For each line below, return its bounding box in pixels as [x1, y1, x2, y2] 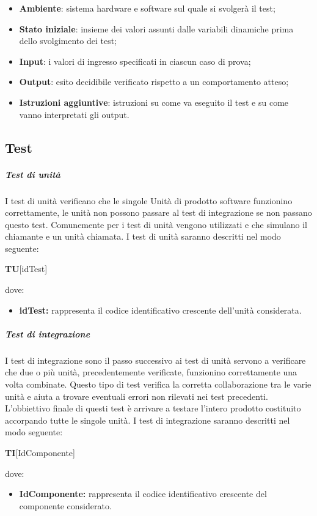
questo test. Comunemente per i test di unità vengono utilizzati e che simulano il [5, 218, 307, 230]
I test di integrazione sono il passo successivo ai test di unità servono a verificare [5, 353, 306, 366]
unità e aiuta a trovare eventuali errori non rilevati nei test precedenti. [5, 389, 268, 402]
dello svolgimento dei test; [19, 34, 117, 47]
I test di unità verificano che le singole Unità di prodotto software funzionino [5, 194, 293, 207]
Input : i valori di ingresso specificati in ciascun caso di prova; [19, 54, 251, 67]
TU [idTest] [5, 262, 48, 275]
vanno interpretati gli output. [19, 108, 129, 120]
